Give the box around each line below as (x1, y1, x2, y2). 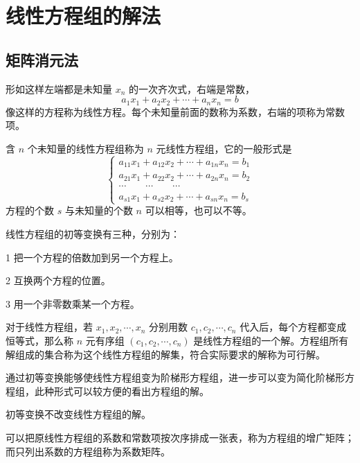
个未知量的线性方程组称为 (27, 141, 144, 155)
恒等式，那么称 (6, 333, 73, 347)
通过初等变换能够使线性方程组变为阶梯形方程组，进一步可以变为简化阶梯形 (6, 370, 345, 385)
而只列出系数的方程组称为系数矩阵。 (6, 444, 170, 458)
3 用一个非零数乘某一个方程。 (6, 296, 140, 311)
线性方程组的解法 (6, 1, 161, 30)
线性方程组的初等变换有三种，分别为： (6, 227, 180, 241)
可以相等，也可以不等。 (145, 203, 252, 218)
